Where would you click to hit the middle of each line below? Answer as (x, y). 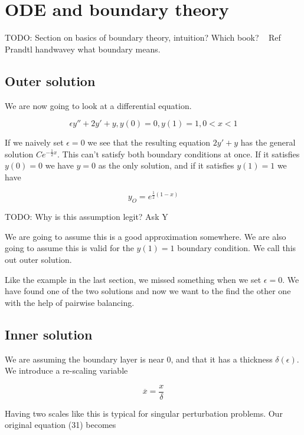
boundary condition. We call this (237, 248)
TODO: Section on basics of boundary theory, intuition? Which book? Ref (143, 37)
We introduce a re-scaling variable (66, 370)
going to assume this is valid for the (69, 248)
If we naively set (34, 142)
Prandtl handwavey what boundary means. (83, 49)
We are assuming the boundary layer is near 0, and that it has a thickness (139, 359)
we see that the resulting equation (149, 142)
